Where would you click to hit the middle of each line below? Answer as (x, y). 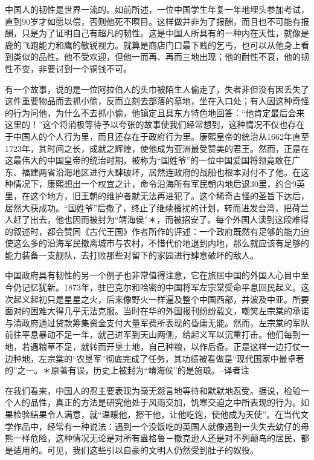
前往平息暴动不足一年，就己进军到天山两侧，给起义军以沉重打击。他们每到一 (157, 334)
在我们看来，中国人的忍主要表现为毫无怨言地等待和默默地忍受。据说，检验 (153, 390)
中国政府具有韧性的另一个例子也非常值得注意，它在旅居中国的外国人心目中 (153, 275)
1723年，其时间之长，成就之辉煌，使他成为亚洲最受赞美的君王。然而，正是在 (157, 148)
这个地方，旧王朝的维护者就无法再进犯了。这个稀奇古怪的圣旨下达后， (169, 195)
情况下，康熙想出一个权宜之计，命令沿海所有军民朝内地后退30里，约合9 (155, 184)
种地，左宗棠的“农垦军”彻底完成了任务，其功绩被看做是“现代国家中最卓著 (159, 358)
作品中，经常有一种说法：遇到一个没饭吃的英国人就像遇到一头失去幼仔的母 (161, 426)
